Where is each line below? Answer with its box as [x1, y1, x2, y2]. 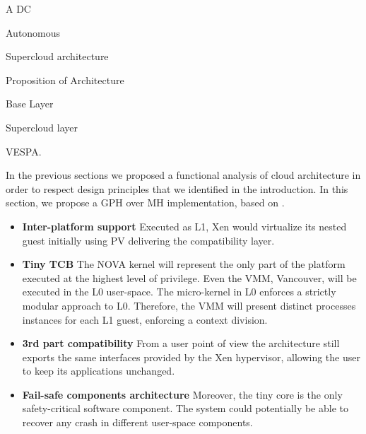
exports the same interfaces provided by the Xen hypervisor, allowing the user [22, 349, 360, 364]
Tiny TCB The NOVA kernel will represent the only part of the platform [22, 257, 346, 271]
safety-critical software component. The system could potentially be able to [22, 401, 348, 416]
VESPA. [6, 143, 42, 158]
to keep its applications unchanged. [22, 363, 175, 378]
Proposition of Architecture [6, 72, 124, 87]
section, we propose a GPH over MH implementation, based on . [6, 195, 285, 210]
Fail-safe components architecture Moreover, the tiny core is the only [22, 387, 343, 401]
